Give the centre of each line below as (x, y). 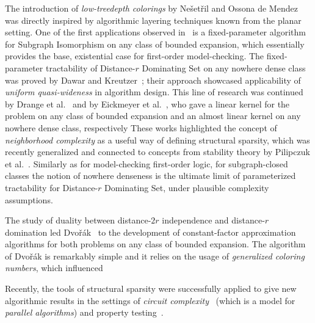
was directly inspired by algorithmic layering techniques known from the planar (153, 20)
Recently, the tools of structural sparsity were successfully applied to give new (151, 289)
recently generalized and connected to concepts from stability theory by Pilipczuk (157, 152)
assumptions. (29, 199)
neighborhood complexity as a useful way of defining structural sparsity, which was (157, 140)
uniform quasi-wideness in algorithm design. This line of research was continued (154, 92)
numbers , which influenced (54, 268)
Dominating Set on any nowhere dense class (224, 67)
